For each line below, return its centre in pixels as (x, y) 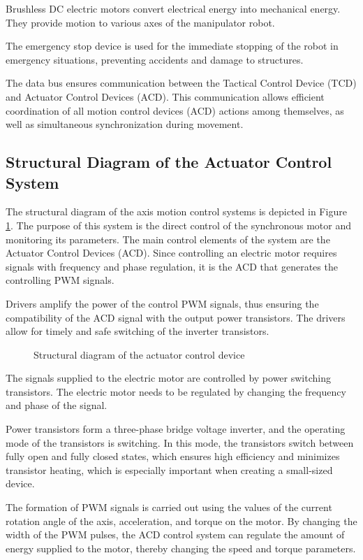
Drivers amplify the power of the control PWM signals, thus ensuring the (162, 303)
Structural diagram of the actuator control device (139, 354)
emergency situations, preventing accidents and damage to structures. (155, 59)
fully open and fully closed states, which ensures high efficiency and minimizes (173, 456)
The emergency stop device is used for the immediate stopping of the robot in (172, 46)
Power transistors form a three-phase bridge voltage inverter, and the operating (176, 429)
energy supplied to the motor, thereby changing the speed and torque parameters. (181, 548)
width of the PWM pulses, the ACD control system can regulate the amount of (175, 534)
